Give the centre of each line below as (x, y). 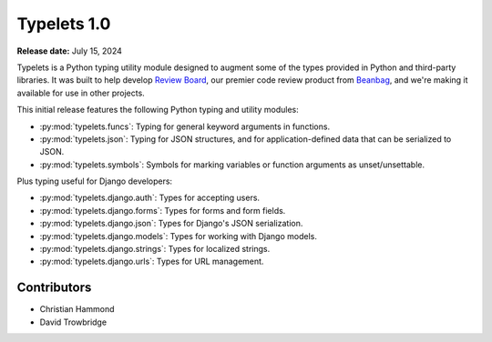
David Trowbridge (73, 322)
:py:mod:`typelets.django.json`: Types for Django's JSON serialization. (171, 224)
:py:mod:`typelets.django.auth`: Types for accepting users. (149, 198)
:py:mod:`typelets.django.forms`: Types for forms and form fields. (163, 210)
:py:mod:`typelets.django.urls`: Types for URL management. (152, 262)
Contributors (54, 288)
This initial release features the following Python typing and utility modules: (158, 110)
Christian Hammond (77, 309)
